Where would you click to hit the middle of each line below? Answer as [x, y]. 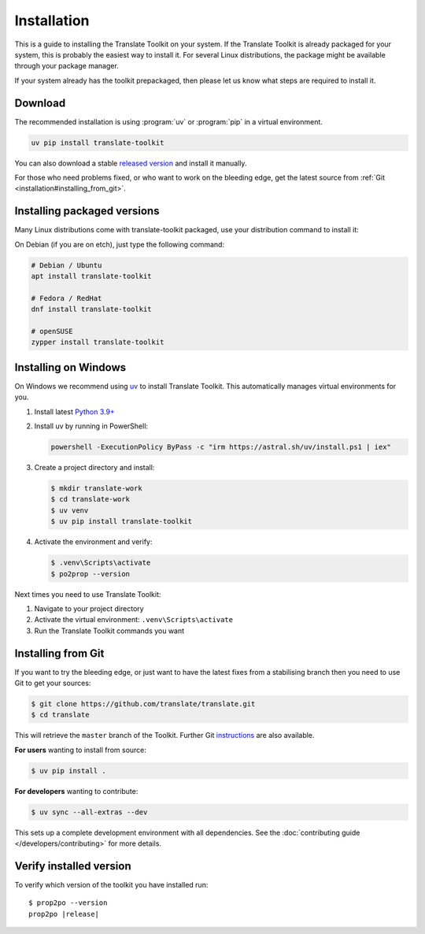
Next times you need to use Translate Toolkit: [88, 594]
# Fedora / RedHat [67, 298]
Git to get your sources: [53, 683]
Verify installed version [73, 866]
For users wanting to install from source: [81, 750]
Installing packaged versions [87, 211]
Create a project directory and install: [94, 468]
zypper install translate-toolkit [98, 342]
